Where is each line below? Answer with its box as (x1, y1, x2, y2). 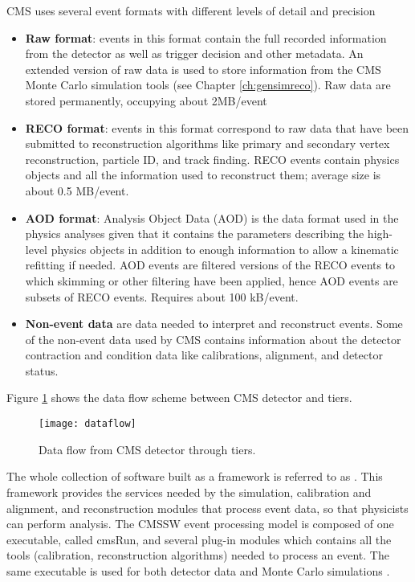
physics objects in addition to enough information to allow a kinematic (51, 240, 399, 257)
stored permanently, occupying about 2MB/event (25, 92, 267, 109)
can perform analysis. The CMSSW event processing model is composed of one (6, 515, 394, 532)
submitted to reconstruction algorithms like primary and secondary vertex (25, 135, 390, 152)
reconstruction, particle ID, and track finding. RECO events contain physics (25, 150, 400, 167)
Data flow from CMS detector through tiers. (39, 441, 256, 457)
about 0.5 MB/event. (25, 182, 129, 199)
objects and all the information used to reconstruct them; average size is (25, 166, 381, 183)
